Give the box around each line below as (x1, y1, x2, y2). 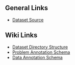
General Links (5, 4, 48, 12)
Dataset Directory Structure (12, 44, 68, 50)
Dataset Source (12, 17, 44, 22)
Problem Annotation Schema (12, 49, 70, 55)
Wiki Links (5, 31, 38, 40)
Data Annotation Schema (12, 54, 63, 60)
